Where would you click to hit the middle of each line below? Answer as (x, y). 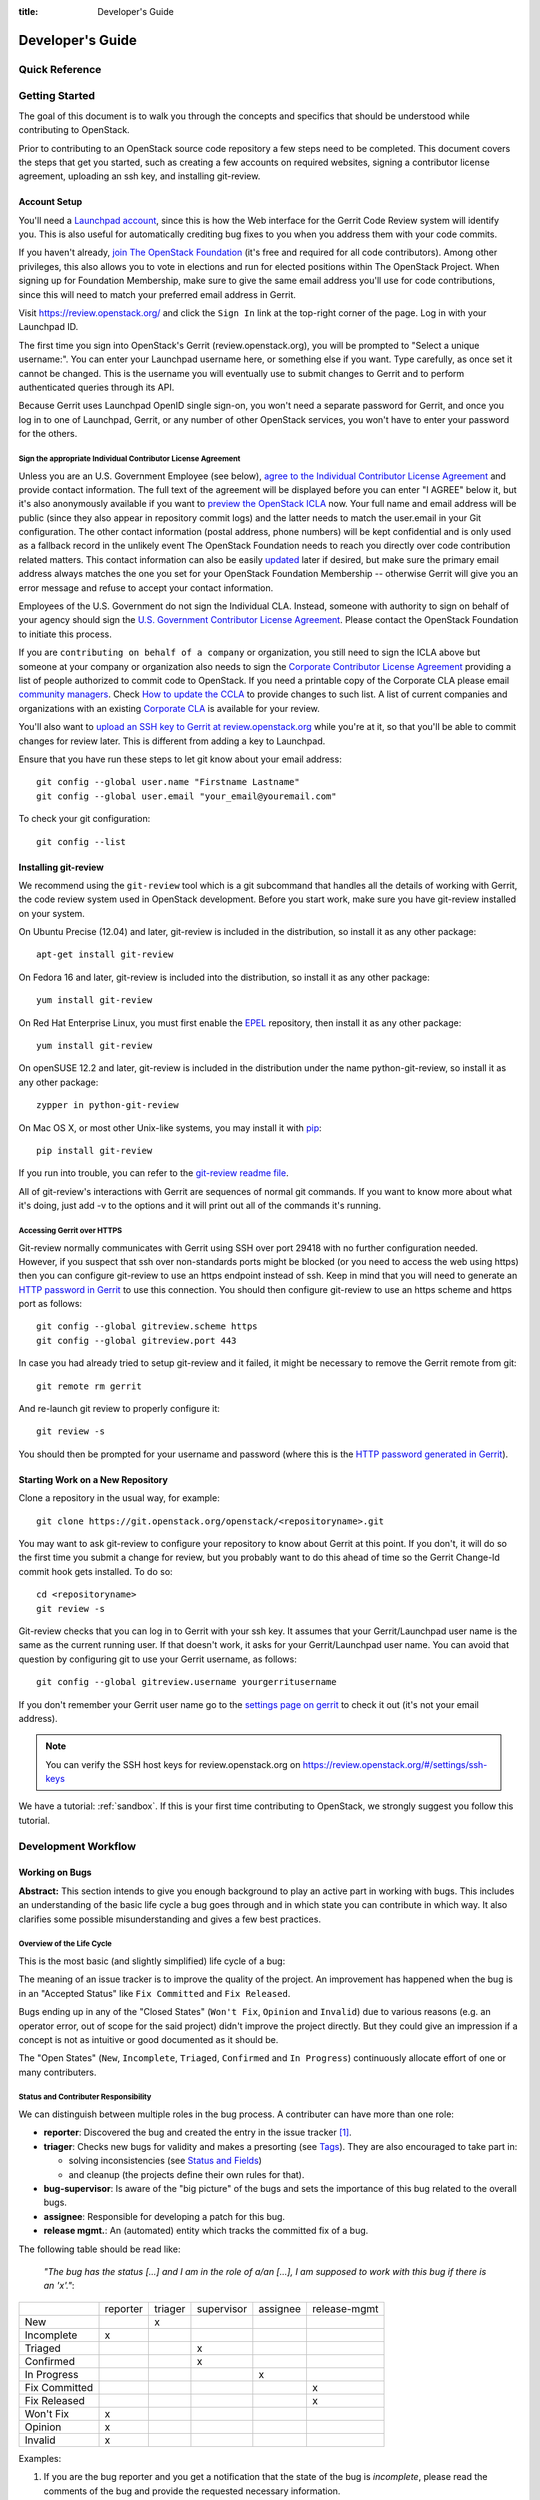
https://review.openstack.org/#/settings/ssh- (395, 1764)
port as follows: (50, 1304)
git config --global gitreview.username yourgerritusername (186, 1682)
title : (28, 11)
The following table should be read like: (99, 2249)
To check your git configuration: (84, 819)
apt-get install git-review (105, 954)
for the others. (48, 434)
